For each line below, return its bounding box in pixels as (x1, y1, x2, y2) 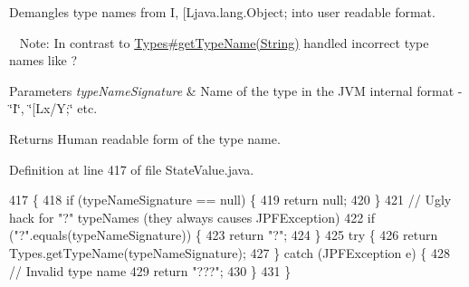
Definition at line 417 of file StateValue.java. (9, 159, 254, 178)
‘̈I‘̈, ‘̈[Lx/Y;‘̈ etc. (9, 99, 98, 118)
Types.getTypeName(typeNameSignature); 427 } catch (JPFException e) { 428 (9, 243, 451, 262)
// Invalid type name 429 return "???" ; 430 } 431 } (9, 261, 292, 280)
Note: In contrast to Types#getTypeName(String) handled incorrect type (19, 33, 429, 52)
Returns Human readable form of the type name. (9, 129, 281, 148)
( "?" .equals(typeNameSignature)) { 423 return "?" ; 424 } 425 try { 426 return (9, 225, 438, 244)
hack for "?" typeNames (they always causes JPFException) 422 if (9, 207, 375, 226)
